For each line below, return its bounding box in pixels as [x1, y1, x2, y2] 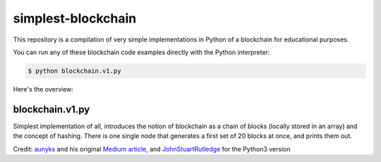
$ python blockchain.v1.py [28, 67, 121, 75]
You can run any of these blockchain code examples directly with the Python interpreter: [13, 48, 270, 56]
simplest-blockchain [13, 11, 137, 26]
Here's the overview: [13, 85, 74, 93]
